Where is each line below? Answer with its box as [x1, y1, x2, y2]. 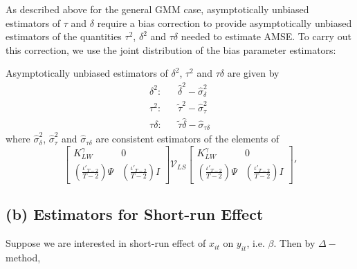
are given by [227, 66, 280, 80]
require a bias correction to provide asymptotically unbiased [97, 15, 352, 30]
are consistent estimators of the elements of [95, 131, 280, 146]
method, [6, 250, 41, 264]
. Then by [273, 236, 315, 250]
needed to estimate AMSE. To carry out [181, 29, 351, 44]
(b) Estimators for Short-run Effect [6, 203, 264, 225]
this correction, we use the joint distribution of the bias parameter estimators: [6, 42, 336, 57]
